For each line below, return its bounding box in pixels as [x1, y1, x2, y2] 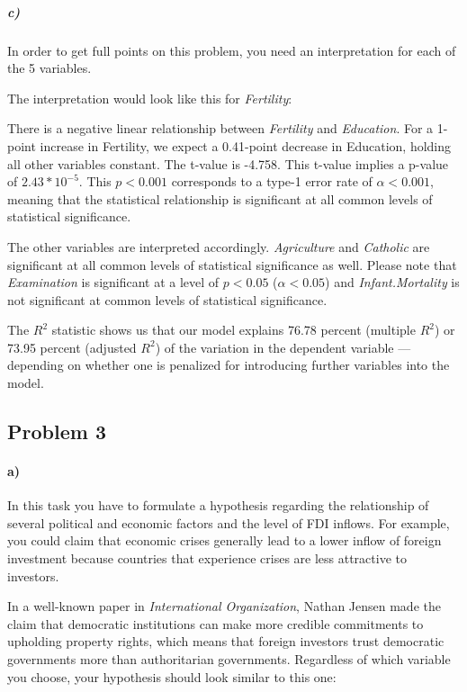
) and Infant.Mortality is [325, 273, 460, 292]
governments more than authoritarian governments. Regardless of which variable [7, 649, 451, 668]
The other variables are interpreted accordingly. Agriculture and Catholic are [7, 237, 430, 256]
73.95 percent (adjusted [7, 337, 137, 356]
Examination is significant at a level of [7, 273, 220, 292]
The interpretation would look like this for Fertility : [7, 88, 292, 107]
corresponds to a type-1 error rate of [171, 172, 373, 191]
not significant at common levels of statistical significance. [7, 290, 328, 309]
